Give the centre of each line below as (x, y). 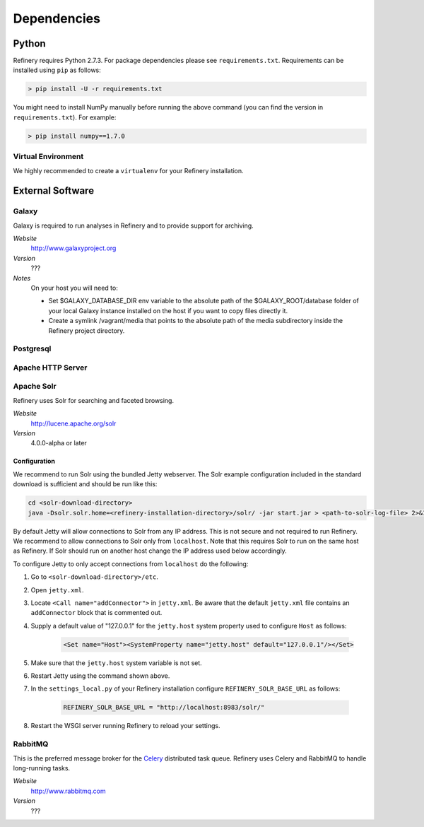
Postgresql (32, 348)
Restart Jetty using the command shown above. (100, 676)
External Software (54, 191)
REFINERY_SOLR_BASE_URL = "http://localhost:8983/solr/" (164, 708)
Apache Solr (35, 387)
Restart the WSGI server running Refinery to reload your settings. (125, 726)
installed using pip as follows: (57, 70)
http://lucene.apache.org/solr (73, 423)
